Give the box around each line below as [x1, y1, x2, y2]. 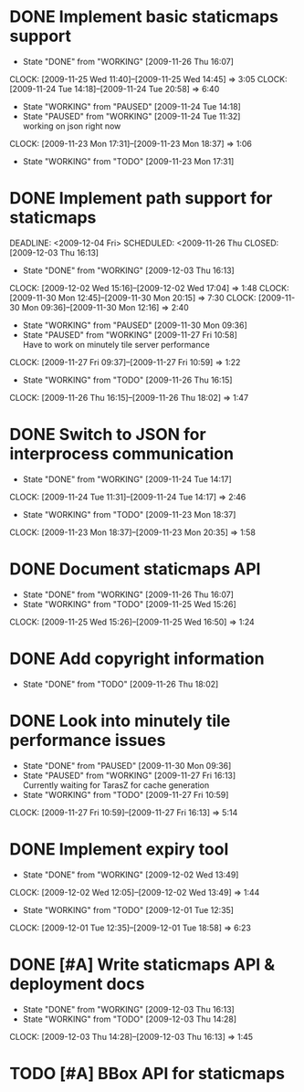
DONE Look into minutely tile [9, 710, 231, 731]
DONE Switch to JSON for [9, 425, 207, 445]
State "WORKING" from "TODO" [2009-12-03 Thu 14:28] [22, 1013, 237, 1024]
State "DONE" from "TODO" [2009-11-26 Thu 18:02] [22, 678, 219, 689]
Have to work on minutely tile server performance [22, 339, 210, 350]
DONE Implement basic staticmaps [9, 6, 279, 27]
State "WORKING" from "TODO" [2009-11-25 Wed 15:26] [22, 598, 237, 609]
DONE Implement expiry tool [9, 838, 229, 859]
